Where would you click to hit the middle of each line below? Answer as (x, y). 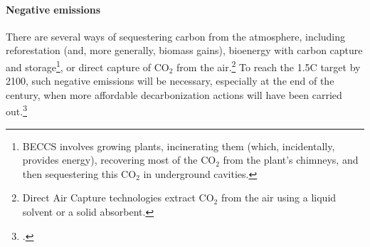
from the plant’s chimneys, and (291, 160)
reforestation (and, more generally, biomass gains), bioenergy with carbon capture (184, 50)
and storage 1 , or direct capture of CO (88, 65)
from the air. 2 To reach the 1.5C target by (269, 65)
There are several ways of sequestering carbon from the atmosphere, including (176, 36)
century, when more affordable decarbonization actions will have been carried (174, 94)
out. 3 (16, 110)
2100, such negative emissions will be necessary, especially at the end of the (170, 81)
